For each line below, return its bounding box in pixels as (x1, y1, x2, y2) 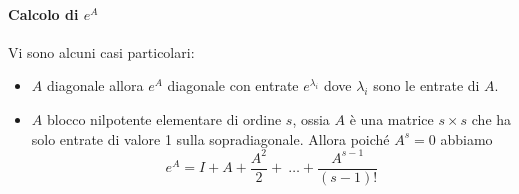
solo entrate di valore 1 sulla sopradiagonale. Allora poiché (31, 128, 390, 149)
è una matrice (349, 108, 434, 129)
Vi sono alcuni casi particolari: (8, 41, 195, 62)
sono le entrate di (373, 75, 480, 96)
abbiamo (440, 128, 493, 149)
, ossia (292, 108, 330, 129)
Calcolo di (8, 3, 79, 24)
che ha (471, 108, 512, 129)
